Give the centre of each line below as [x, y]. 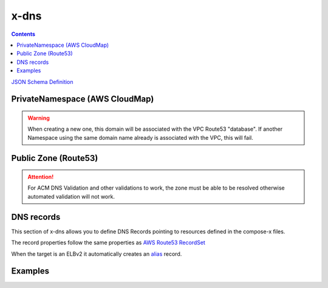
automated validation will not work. [71, 196]
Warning [39, 118]
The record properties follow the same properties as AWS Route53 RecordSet [108, 242]
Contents [23, 34]
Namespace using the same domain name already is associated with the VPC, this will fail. [140, 137]
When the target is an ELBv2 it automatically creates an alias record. [97, 254]
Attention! [41, 177]
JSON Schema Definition [42, 81]
